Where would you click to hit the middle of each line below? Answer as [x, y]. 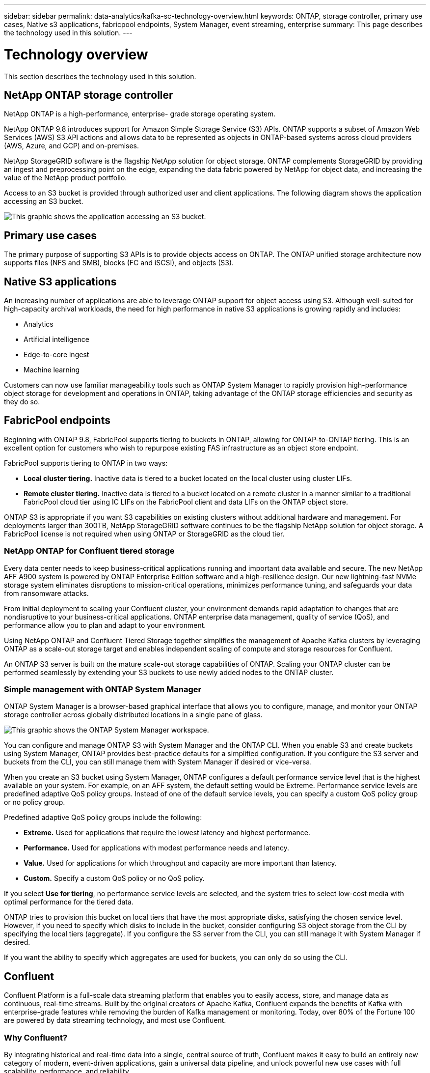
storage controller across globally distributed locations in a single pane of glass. [133, 715]
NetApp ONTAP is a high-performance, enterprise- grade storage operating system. [140, 114]
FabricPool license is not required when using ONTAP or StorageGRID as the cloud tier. [144, 534]
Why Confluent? [36, 1037]
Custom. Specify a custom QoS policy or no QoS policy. [114, 878]
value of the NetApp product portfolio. [66, 178]
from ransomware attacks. [46, 593]
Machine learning [52, 370]
